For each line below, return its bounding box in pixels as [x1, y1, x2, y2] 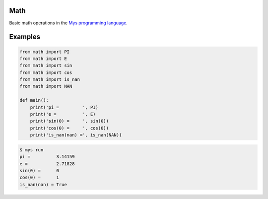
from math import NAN [19, 83, 72, 89]
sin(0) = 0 [19, 168, 60, 173]
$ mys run [19, 147, 44, 152]
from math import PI [19, 49, 69, 55]
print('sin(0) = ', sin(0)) [30, 118, 109, 124]
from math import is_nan [19, 77, 80, 82]
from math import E [19, 56, 67, 62]
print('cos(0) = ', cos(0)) [30, 125, 109, 131]
